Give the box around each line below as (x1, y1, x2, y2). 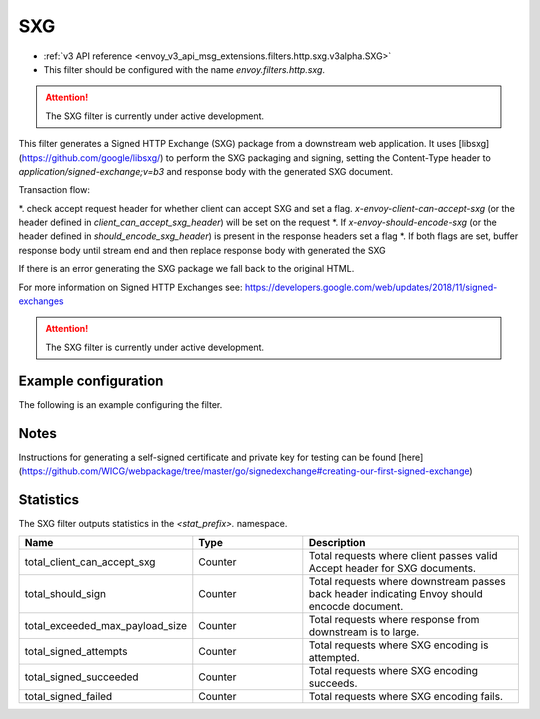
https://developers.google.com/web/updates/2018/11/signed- (244, 281, 498, 293)
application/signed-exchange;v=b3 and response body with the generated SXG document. (18, 165, 394, 177)
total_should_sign (24, 587, 107, 601)
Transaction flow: (18, 184, 90, 196)
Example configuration (18, 372, 164, 389)
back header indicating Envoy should (308, 587, 484, 601)
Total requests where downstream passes (308, 575, 506, 589)
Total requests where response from (308, 613, 480, 627)
